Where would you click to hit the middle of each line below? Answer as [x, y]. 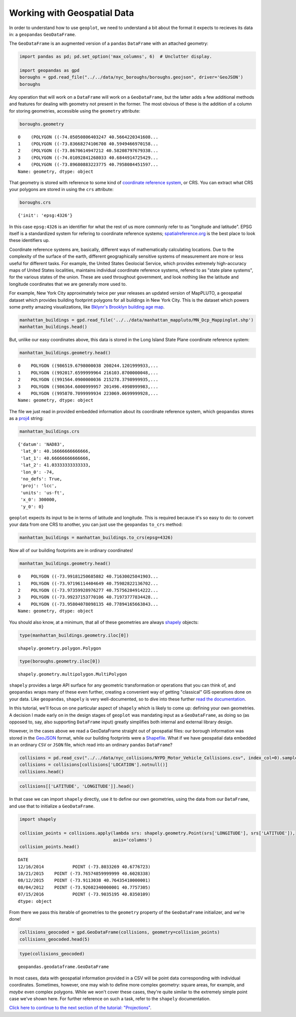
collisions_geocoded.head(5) [55, 939]
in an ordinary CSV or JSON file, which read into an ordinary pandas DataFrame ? [91, 745]
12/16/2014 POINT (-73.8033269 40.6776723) [84, 867]
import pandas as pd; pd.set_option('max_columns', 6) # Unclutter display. [116, 57]
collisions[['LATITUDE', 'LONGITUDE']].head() [77, 786]
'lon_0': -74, [37, 472]
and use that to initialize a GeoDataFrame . [52, 806]
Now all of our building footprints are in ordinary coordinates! [71, 550]
